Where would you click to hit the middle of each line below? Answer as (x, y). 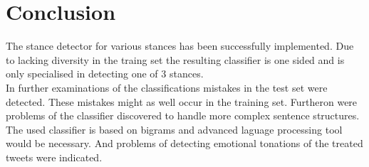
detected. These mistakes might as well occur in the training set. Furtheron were (182, 101)
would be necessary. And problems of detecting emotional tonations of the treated (184, 143)
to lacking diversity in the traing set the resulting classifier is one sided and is (175, 59)
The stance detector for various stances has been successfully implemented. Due (180, 46)
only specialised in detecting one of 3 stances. (105, 74)
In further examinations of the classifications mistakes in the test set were (167, 87)
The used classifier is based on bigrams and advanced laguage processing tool (174, 129)
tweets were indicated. (54, 157)
